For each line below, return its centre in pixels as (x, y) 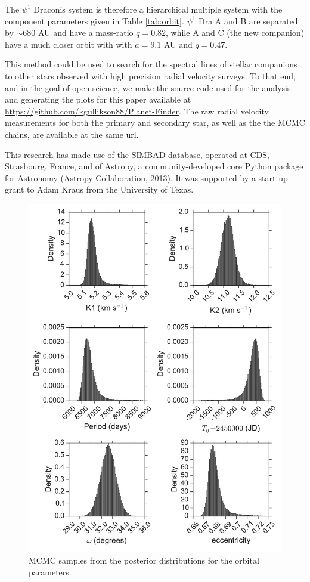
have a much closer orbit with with (69, 44)
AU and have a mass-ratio (86, 32)
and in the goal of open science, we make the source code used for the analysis (148, 87)
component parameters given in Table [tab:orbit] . (94, 21)
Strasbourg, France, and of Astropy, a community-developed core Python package (154, 166)
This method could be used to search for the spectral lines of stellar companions (151, 64)
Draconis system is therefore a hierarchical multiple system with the (158, 9)
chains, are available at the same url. (72, 134)
